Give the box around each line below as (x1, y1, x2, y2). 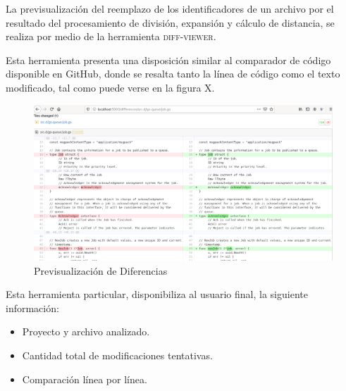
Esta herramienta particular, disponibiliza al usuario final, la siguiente (6, 287, 308, 302)
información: (6, 300, 59, 315)
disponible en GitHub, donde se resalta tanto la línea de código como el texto (6, 66, 340, 81)
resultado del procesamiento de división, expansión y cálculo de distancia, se (6, 15, 335, 30)
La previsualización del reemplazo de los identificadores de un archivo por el (6, 1, 334, 15)
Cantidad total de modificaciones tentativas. (22, 348, 213, 363)
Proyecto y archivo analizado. (22, 324, 150, 339)
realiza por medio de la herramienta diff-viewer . (6, 29, 216, 44)
